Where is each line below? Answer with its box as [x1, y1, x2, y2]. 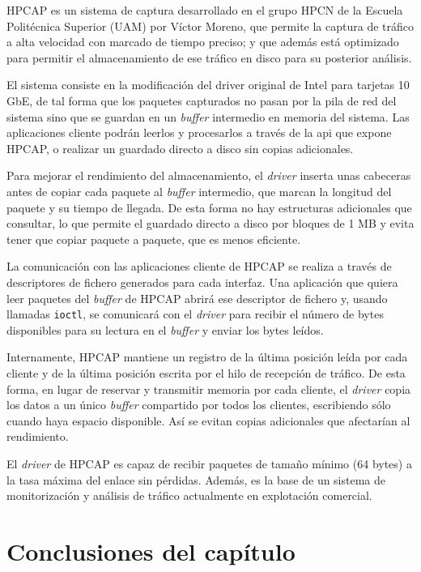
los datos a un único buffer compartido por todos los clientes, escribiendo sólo [6, 396, 391, 413]
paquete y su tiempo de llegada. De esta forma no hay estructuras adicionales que [6, 198, 412, 216]
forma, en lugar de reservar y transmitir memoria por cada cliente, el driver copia [6, 380, 411, 397]
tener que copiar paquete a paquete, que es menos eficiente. [6, 230, 301, 247]
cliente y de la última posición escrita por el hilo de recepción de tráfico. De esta [6, 364, 406, 381]
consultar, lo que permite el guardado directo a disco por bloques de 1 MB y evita [6, 215, 415, 232]
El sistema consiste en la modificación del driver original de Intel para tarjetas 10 [6, 76, 410, 93]
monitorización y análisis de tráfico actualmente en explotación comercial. [6, 487, 372, 504]
